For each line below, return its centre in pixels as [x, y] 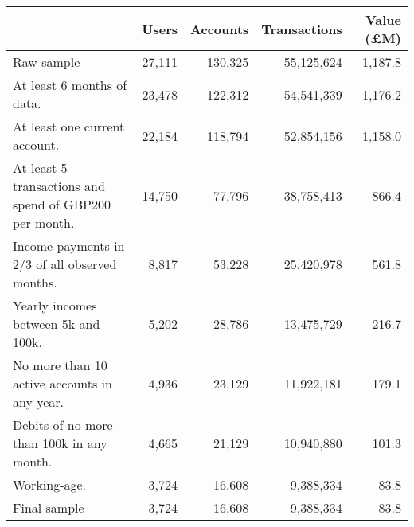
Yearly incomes [55, 305]
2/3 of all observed [65, 264]
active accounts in [62, 383]
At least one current [69, 126]
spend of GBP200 [62, 204]
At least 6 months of [70, 85]
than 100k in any [60, 443]
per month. [44, 223]
